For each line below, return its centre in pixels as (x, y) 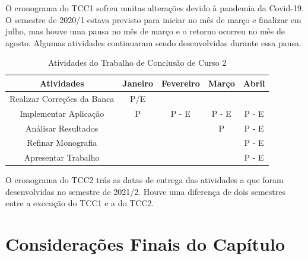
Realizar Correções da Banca (62, 98)
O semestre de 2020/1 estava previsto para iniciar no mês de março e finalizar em (153, 19)
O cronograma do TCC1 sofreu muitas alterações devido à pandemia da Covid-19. (155, 8)
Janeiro (138, 83)
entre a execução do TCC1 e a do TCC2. (80, 203)
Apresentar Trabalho (62, 157)
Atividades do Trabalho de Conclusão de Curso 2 (137, 63)
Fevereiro (180, 83)
